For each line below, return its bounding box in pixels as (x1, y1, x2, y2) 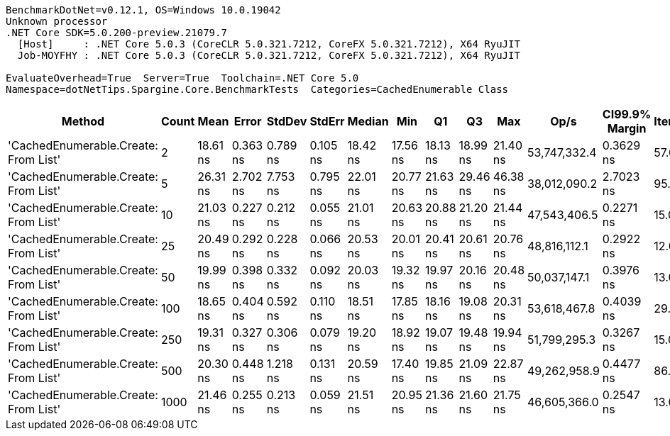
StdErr (309, 114, 345, 128)
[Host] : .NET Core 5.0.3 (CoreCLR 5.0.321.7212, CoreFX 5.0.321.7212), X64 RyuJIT (17, 38, 520, 50)
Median (347, 114, 389, 128)
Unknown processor (6, 16, 108, 27)
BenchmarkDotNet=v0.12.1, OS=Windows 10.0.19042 (6, 4, 281, 16)
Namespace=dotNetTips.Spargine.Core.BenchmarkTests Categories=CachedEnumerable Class (6, 84, 509, 95)
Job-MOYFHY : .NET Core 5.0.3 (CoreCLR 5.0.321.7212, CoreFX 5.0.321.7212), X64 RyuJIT (17, 50, 520, 61)
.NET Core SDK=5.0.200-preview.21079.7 (6, 27, 227, 38)
